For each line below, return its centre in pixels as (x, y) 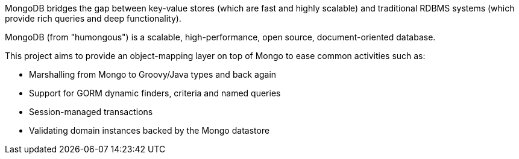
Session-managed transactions (91, 112)
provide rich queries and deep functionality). (93, 18)
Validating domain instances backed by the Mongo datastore (149, 130)
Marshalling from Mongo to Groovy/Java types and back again (153, 74)
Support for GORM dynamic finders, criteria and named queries (155, 93)
